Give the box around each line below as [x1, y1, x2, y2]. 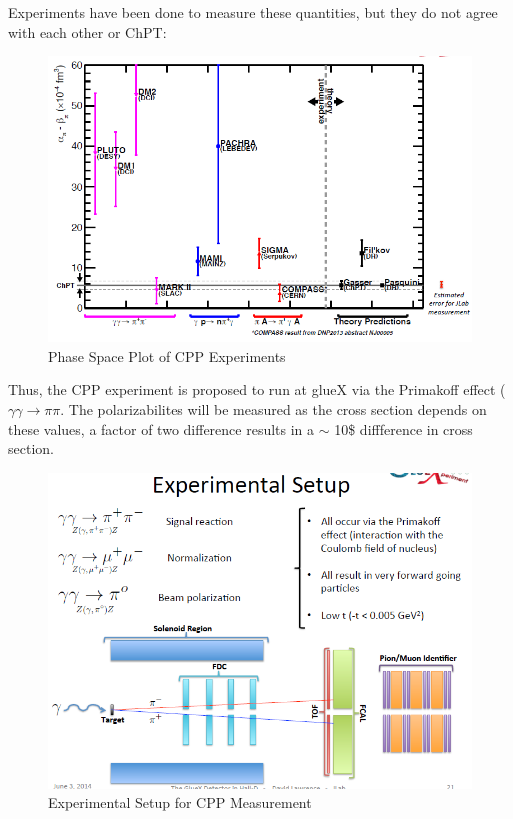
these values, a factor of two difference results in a [8, 418, 315, 439]
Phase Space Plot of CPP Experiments [48, 345, 286, 366]
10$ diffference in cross [334, 418, 473, 439]
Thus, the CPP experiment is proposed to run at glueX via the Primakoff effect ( [8, 379, 506, 400]
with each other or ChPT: [8, 21, 167, 42]
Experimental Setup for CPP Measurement [48, 792, 312, 813]
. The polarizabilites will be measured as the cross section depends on [60, 398, 487, 419]
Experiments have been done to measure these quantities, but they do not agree [8, 2, 498, 22]
